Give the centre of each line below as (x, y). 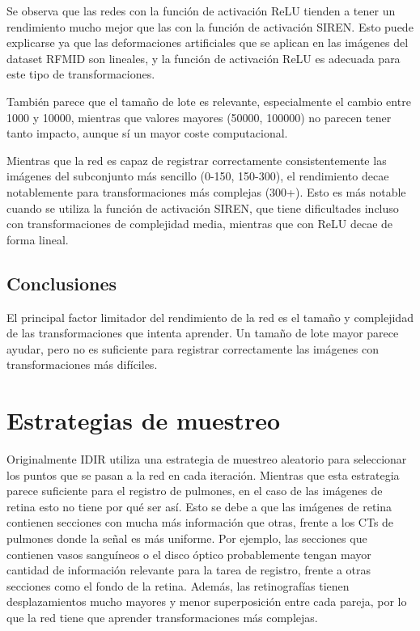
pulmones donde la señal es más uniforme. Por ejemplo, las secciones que (187, 538)
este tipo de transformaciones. (81, 74)
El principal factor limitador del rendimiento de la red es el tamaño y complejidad (210, 317)
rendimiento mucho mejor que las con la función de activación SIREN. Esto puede (210, 26)
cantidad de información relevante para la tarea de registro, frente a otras (189, 570)
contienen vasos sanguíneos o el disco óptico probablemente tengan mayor (189, 554)
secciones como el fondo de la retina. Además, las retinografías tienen (178, 585)
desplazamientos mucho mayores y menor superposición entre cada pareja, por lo (207, 601)
